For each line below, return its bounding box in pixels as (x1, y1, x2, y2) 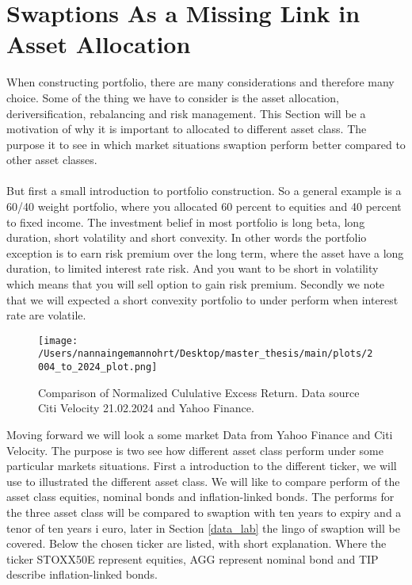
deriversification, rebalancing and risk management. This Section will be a (6, 105, 366, 121)
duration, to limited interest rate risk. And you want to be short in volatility (6, 260, 379, 277)
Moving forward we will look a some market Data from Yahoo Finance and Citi (6, 426, 393, 442)
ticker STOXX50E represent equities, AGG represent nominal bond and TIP (6, 550, 379, 567)
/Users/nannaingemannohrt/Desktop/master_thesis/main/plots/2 (38, 348, 373, 360)
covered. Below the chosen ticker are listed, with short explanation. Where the (6, 535, 387, 552)
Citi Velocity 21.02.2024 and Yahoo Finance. (38, 400, 254, 416)
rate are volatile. (6, 307, 86, 323)
